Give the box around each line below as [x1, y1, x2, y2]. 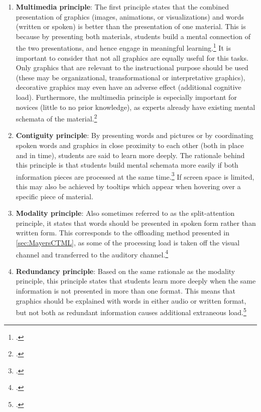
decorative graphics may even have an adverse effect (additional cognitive [16, 82, 241, 92]
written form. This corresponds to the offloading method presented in [16, 227, 229, 238]
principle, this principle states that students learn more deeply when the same [16, 276, 256, 286]
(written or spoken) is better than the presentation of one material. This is [16, 21, 246, 32]
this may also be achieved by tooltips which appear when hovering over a [16, 181, 241, 192]
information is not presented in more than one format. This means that [16, 286, 235, 296]
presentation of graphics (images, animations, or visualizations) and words [16, 11, 244, 22]
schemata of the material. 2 [16, 112, 97, 123]
